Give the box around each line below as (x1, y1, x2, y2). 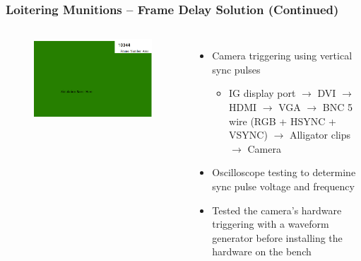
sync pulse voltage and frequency (212, 178, 355, 193)
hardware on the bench (212, 244, 312, 259)
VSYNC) (229, 127, 268, 142)
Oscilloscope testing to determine (212, 165, 356, 180)
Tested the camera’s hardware (212, 202, 342, 217)
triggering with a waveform (212, 216, 329, 231)
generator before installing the (212, 230, 343, 245)
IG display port (229, 86, 296, 100)
